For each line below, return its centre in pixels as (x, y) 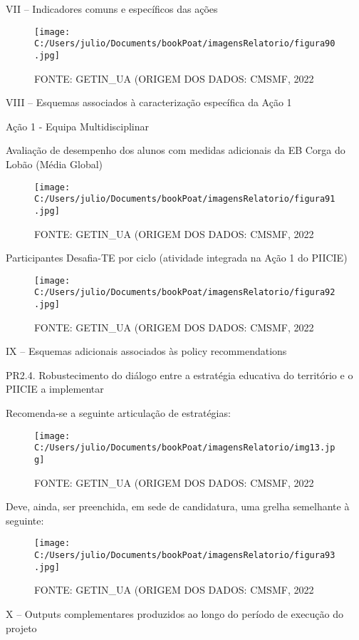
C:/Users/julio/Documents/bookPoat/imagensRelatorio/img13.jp (185, 448)
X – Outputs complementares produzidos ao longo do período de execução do (175, 613)
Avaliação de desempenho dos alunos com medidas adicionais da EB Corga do (176, 150)
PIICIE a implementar (55, 389)
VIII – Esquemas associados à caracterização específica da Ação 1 (149, 102)
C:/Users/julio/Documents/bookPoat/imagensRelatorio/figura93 (185, 556)
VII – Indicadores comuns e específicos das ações (112, 9)
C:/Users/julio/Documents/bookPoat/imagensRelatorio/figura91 (185, 199)
